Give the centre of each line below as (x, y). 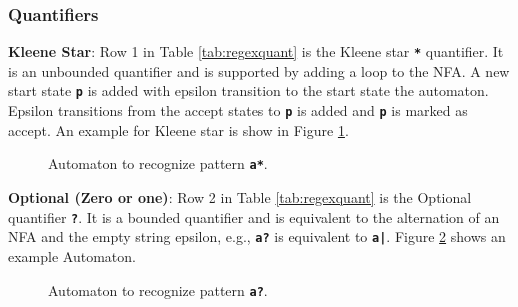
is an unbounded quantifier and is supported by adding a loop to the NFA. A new (259, 70)
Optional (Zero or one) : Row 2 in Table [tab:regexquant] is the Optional (240, 197)
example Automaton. (72, 255)
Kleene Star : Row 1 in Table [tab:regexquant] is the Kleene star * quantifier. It (256, 51)
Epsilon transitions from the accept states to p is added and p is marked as (238, 110)
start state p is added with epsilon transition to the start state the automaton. (248, 90)
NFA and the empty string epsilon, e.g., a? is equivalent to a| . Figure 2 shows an (257, 236)
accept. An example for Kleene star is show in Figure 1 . (178, 129)
